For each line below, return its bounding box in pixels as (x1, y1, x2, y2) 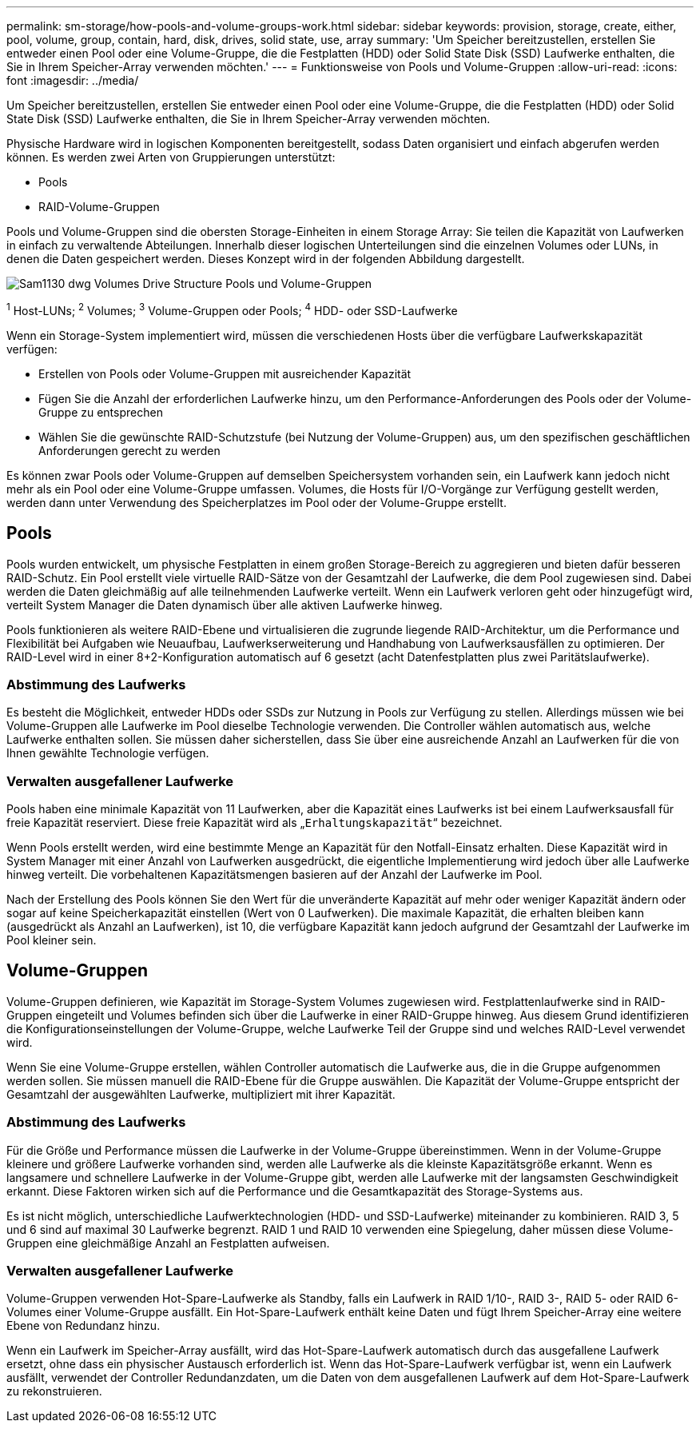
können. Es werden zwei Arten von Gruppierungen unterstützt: (6, 150, 336, 164)
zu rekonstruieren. (6, 1384, 102, 1399)
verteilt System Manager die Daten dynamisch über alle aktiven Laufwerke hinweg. (6, 597, 443, 612)
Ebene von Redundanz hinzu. (6, 1319, 161, 1333)
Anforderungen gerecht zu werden (38, 443, 221, 457)
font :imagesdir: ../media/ (6, 74, 139, 87)
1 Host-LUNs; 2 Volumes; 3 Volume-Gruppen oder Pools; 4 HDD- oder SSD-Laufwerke (6, 301, 458, 317)
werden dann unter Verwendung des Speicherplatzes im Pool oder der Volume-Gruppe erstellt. (6, 495, 507, 509)
